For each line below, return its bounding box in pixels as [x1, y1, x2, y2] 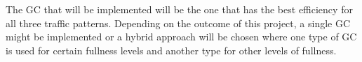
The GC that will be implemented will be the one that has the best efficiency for [6, 2, 353, 16]
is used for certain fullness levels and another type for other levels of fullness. [6, 42, 337, 57]
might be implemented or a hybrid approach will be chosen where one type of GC [6, 29, 357, 44]
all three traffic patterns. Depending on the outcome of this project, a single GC [6, 15, 351, 30]
